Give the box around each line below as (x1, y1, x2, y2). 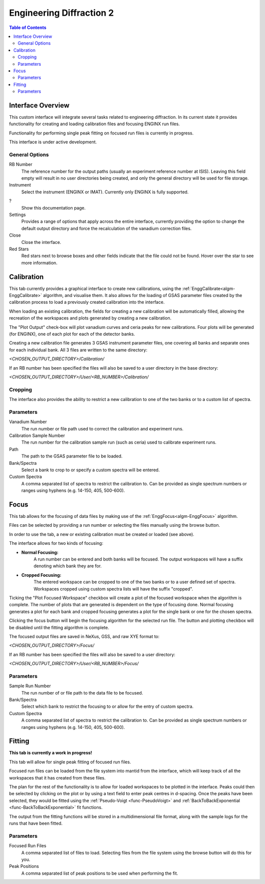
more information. (21, 260, 57, 266)
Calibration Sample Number (9, 432, 65, 439)
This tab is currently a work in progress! (9, 750, 93, 756)
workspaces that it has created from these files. (9, 775, 106, 780)
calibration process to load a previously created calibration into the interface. (9, 299, 165, 305)
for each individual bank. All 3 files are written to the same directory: (9, 347, 147, 353)
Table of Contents (9, 25, 47, 30)
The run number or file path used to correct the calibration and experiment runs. (21, 426, 184, 431)
